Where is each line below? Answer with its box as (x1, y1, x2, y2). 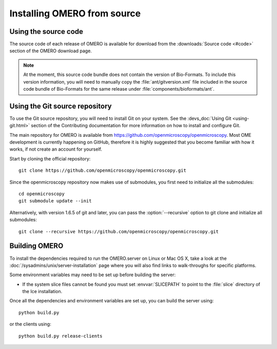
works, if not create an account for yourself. (9, 146, 103, 152)
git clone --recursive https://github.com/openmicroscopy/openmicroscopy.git (18, 229, 219, 234)
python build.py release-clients (18, 333, 103, 339)
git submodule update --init (18, 198, 92, 204)
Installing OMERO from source (9, 8, 141, 19)
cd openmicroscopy (18, 191, 65, 197)
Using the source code (9, 27, 84, 36)
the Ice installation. (22, 289, 63, 295)
